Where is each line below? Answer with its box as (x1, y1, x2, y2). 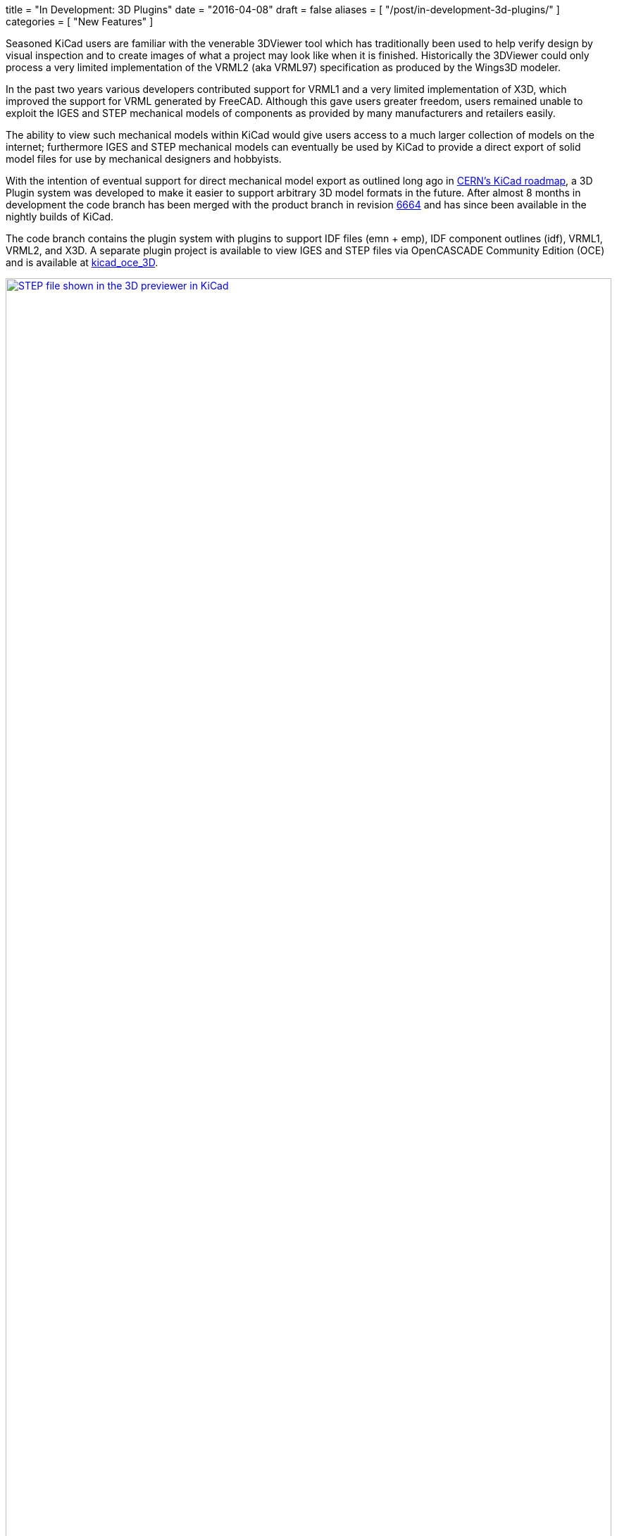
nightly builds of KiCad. (6, 211, 114, 223)
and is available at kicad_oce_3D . (6, 256, 158, 268)
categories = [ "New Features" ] (6, 15, 154, 27)
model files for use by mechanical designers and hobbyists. (6, 153, 282, 165)
